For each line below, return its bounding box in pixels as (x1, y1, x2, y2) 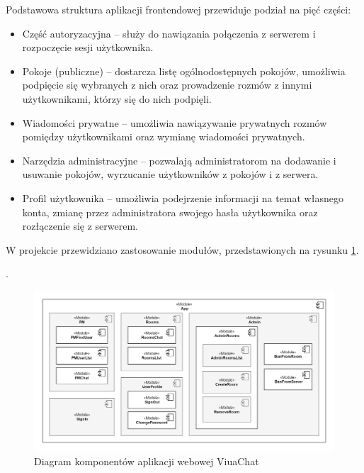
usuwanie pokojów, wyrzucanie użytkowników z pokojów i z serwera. (22, 167, 319, 182)
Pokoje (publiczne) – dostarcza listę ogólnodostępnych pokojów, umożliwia (22, 63, 346, 78)
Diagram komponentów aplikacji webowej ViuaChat (34, 453, 259, 468)
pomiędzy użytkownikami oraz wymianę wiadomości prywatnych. (22, 129, 305, 144)
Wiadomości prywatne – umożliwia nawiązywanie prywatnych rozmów (22, 115, 327, 130)
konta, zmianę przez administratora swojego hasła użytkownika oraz (22, 204, 318, 219)
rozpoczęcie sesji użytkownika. (22, 40, 154, 55)
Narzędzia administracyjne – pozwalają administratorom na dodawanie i (22, 152, 336, 167)
